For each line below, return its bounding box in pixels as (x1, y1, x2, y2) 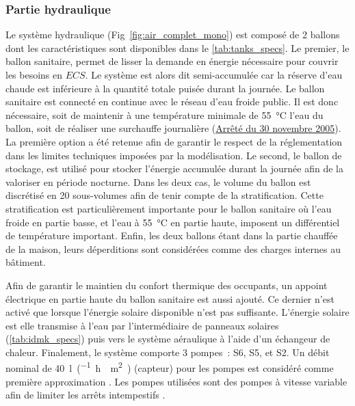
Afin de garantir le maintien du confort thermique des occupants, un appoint (5, 278, 328, 292)
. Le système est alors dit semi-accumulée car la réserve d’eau (85, 68, 343, 81)
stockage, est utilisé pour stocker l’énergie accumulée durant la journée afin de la (5, 161, 343, 176)
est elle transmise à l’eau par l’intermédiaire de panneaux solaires (5, 318, 279, 332)
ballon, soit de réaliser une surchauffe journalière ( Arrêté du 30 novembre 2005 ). (5, 121, 341, 135)
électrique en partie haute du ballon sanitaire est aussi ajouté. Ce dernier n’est (5, 291, 334, 306)
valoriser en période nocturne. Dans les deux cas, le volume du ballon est (5, 174, 311, 189)
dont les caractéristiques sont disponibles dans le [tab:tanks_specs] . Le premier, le (5, 40, 350, 55)
